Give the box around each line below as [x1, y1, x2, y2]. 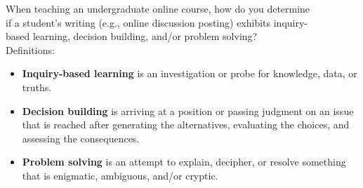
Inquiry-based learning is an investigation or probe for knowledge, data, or [22, 66, 357, 81]
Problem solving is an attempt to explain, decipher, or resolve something [22, 154, 346, 169]
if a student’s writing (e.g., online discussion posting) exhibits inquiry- [6, 15, 308, 29]
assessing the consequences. [22, 130, 140, 145]
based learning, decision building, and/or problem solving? [6, 29, 258, 43]
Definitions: [6, 42, 55, 57]
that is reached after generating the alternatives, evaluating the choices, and [22, 117, 350, 132]
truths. [22, 79, 52, 94]
